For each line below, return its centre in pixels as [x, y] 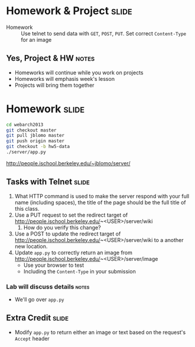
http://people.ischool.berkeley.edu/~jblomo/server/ [68, 163]
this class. [27, 208]
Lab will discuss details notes [48, 286]
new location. [31, 246]
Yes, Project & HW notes [51, 58]
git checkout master [32, 130]
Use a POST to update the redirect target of [68, 234]
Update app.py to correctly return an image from [74, 253]
